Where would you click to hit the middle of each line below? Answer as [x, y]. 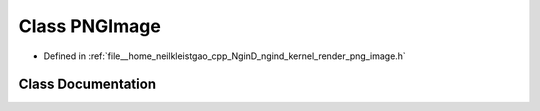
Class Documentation [87, 84]
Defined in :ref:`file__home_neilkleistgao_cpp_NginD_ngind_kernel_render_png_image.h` [225, 56]
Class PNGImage [90, 26]
